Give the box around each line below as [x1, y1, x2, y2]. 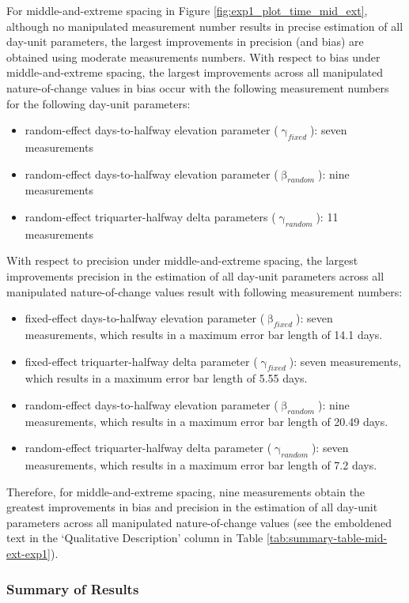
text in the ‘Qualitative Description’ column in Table [6, 530, 263, 546]
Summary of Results [6, 579, 139, 598]
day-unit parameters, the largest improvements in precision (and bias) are [6, 33, 364, 50]
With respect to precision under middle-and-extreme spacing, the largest [6, 252, 358, 269]
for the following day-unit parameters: [6, 95, 191, 111]
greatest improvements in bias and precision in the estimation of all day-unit [6, 499, 378, 515]
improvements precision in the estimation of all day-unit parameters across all [6, 267, 384, 284]
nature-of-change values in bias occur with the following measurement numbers [6, 79, 389, 96]
